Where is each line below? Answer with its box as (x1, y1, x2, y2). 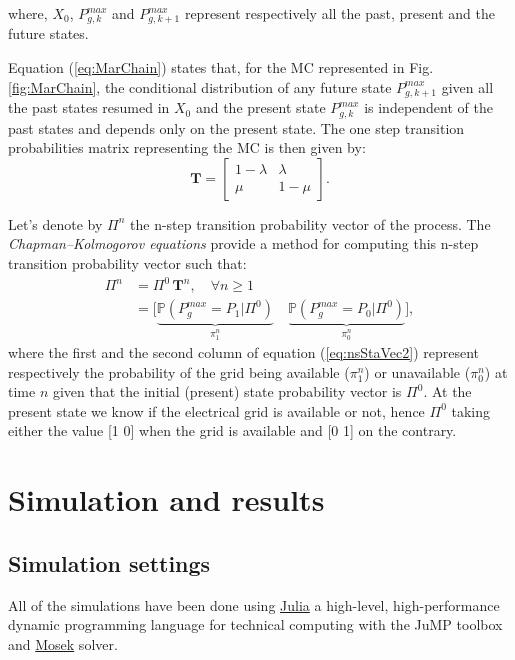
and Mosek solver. (8, 633, 118, 654)
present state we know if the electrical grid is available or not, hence (8, 400, 425, 421)
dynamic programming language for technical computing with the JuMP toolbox (8, 614, 503, 635)
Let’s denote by (8, 213, 103, 234)
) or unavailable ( (364, 361, 471, 382)
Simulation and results (8, 479, 325, 520)
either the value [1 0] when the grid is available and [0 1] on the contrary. (8, 420, 457, 441)
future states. (8, 23, 89, 44)
